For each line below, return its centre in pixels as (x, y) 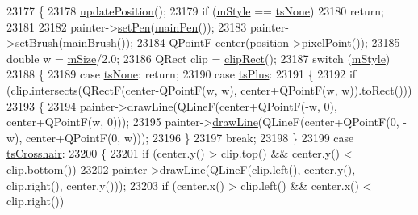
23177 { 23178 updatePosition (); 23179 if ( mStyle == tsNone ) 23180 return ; (195, 11)
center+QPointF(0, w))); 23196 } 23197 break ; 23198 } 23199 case (190, 137)
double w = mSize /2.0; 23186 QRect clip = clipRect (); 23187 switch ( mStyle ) (199, 58)
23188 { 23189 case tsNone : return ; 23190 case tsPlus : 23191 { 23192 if (182, 74)
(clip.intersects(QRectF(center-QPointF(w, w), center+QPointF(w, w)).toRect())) (209, 89)
